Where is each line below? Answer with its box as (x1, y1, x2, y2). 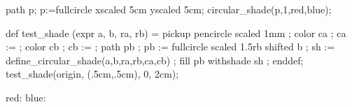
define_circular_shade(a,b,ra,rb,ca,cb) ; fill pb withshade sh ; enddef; (6, 52, 304, 67)
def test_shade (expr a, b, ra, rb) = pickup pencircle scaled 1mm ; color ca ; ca (6, 25, 346, 40)
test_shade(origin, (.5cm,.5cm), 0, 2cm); (6, 66, 179, 81)
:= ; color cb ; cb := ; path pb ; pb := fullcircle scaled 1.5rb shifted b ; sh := (6, 39, 335, 54)
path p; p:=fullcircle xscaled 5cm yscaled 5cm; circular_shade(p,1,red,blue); (6, 2, 332, 16)
